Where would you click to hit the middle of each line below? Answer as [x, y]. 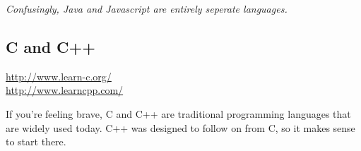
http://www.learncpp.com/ [65, 90]
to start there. [36, 141]
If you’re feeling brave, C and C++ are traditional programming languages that [178, 113]
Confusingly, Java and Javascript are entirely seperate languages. [147, 8]
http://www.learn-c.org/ [59, 76]
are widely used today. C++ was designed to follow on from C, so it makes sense [180, 127]
